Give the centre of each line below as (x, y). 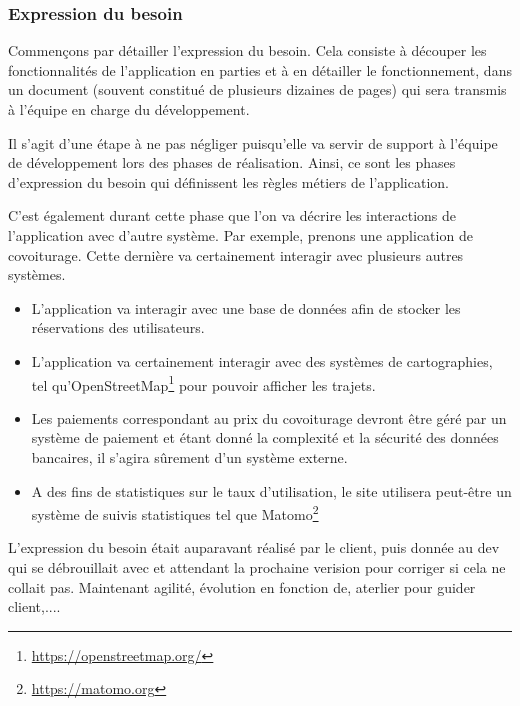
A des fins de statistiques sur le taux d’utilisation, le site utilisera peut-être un (271, 490)
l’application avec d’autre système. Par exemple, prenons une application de (240, 234)
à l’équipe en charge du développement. (129, 109)
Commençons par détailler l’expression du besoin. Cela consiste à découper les (247, 50)
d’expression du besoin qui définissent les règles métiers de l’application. (228, 181)
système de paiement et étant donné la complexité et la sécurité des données (265, 437)
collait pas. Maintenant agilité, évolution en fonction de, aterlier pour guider (242, 586)
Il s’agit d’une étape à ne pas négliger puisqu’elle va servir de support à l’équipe (253, 142)
